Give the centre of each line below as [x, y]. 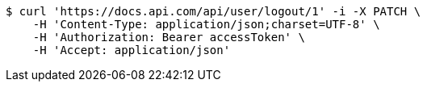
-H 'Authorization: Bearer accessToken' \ [169, 37]
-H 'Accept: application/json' [132, 50]
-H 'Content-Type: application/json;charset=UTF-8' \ [206, 24]
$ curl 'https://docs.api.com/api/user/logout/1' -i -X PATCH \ [213, 11]
